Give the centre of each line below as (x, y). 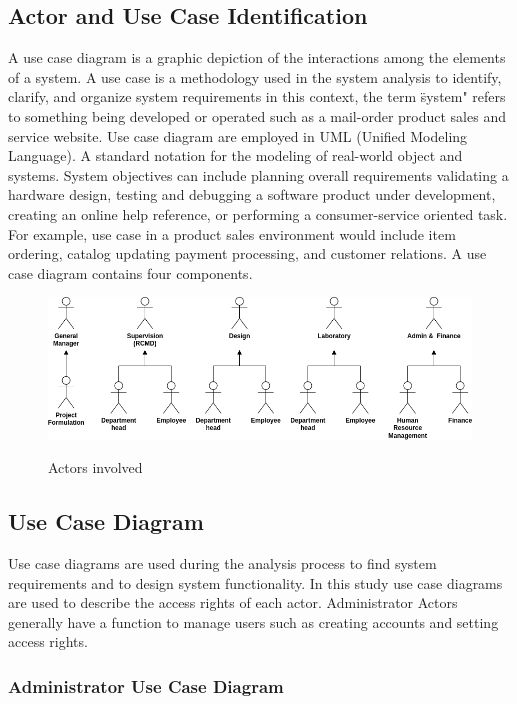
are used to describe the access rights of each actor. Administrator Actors (233, 602)
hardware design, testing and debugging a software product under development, (252, 194)
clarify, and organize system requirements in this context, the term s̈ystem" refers (257, 96)
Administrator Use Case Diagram (146, 685)
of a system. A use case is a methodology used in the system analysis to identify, (255, 76)
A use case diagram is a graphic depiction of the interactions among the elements (257, 57)
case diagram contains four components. (130, 272)
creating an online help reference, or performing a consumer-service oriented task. (258, 213)
